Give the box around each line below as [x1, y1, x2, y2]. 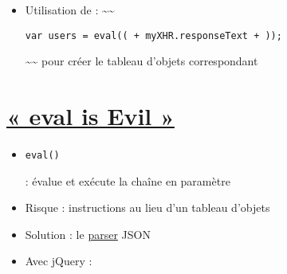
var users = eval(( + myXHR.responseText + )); [25, 29, 282, 41]
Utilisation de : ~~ [25, 2, 115, 18]
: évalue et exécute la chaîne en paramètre [25, 172, 230, 189]
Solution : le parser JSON [25, 225, 151, 242]
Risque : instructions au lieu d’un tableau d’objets [25, 199, 270, 216]
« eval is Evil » [6, 100, 175, 132]
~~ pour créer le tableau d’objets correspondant [25, 53, 258, 69]
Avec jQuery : [25, 252, 92, 269]
